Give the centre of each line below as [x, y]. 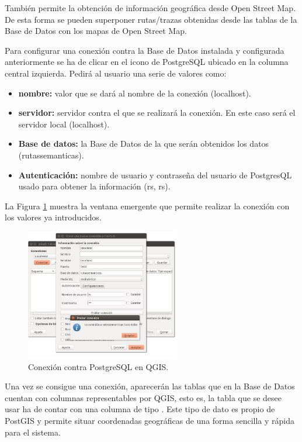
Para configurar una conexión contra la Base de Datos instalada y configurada [145, 50]
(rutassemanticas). [51, 155]
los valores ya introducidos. [53, 217]
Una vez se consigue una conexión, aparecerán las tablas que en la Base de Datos [150, 386]
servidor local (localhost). [64, 124]
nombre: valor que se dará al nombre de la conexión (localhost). [135, 93]
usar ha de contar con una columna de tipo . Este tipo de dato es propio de [140, 409]
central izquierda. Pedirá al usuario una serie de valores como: [116, 73]
